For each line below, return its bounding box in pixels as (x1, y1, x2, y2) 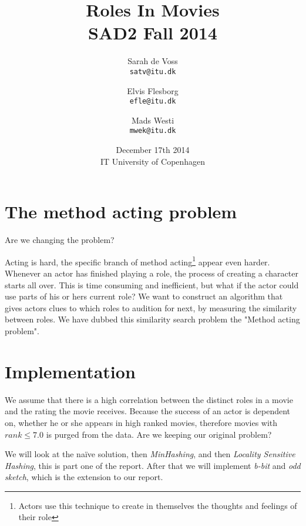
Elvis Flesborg (127, 84, 179, 96)
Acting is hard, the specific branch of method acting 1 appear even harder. (5, 254, 270, 268)
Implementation (5, 359, 136, 383)
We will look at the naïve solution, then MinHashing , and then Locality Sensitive (5, 448, 295, 460)
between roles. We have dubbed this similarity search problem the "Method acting (5, 313, 300, 325)
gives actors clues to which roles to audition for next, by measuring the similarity (5, 301, 297, 314)
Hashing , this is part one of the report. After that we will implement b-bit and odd (5, 459, 301, 471)
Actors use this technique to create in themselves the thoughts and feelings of (18, 499, 297, 511)
